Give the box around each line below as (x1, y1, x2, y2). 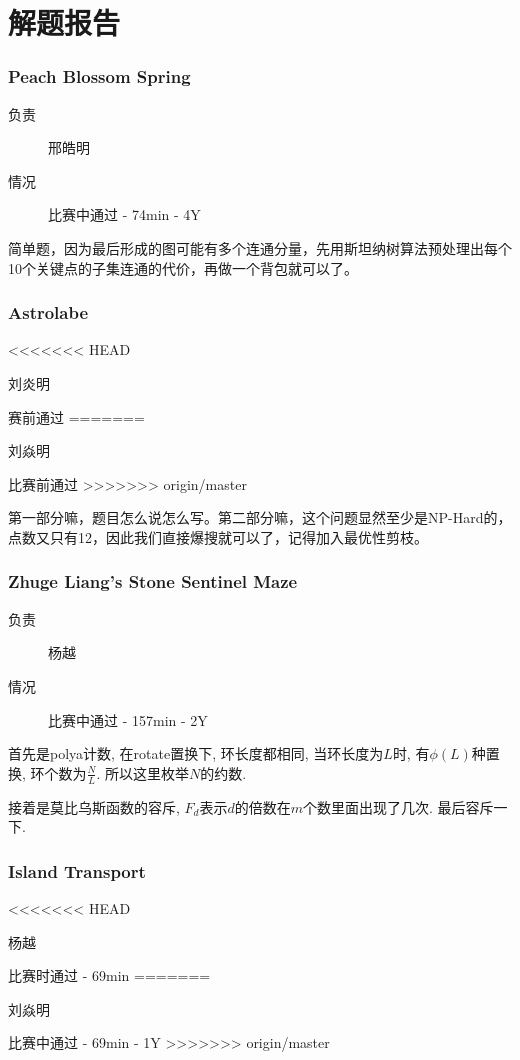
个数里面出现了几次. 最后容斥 (303, 796, 494, 817)
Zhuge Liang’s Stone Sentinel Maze (8, 569, 298, 594)
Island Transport (8, 858, 146, 883)
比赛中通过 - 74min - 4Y (48, 204, 201, 225)
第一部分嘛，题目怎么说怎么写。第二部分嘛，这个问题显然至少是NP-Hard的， (8, 507, 512, 528)
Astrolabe (8, 300, 89, 325)
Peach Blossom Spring (8, 64, 191, 89)
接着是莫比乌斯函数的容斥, (8, 796, 180, 817)
